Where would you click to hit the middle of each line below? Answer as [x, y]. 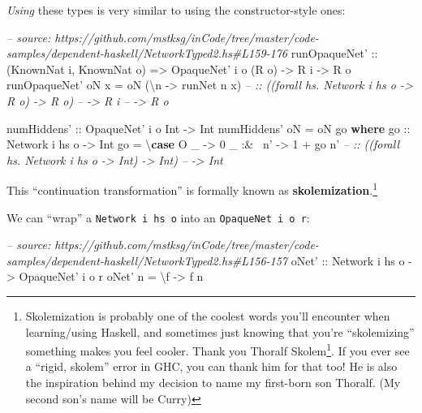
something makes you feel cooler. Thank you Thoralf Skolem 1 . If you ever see [217, 349]
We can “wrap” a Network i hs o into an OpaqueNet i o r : [158, 217]
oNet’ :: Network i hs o [348, 260]
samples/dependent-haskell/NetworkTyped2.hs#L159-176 [147, 53]
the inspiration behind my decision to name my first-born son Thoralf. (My [213, 383]
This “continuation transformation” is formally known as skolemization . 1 [192, 189]
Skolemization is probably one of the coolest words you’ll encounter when [208, 316]
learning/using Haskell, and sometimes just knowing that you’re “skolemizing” [220, 331]
